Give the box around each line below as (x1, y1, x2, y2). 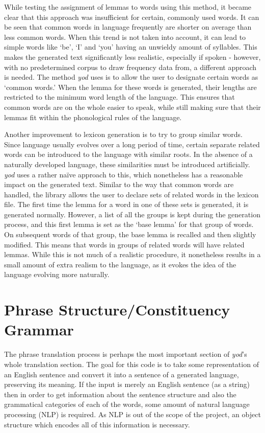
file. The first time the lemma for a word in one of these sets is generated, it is (4, 199, 249, 210)
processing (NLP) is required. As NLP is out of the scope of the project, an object (4, 408, 261, 419)
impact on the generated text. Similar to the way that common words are (4, 179, 234, 190)
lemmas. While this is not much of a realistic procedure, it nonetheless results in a (4, 249, 261, 260)
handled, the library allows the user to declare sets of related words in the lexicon (4, 189, 259, 199)
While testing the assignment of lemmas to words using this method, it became (4, 2, 252, 12)
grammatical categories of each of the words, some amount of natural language (4, 399, 250, 409)
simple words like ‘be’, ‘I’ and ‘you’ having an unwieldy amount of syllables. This (4, 41, 257, 52)
